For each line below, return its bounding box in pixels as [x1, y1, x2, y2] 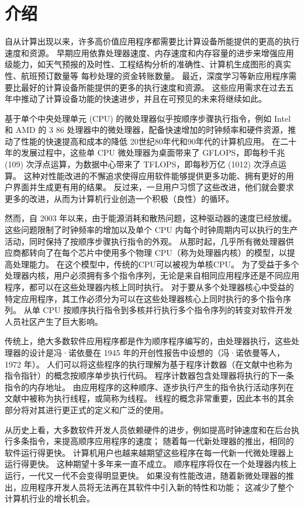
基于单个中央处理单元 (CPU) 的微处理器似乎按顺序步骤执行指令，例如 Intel [5, 112, 291, 124]
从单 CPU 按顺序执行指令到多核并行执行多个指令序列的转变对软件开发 [23, 304, 293, 316]
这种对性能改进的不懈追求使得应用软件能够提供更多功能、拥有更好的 [23, 169, 286, 181]
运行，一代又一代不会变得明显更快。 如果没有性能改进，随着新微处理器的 [5, 469, 286, 481]
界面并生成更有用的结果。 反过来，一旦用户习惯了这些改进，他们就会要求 [12, 181, 294, 193]
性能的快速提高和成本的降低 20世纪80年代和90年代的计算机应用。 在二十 [20, 135, 297, 147]
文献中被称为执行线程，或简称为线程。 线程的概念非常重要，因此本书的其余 [5, 392, 294, 404]
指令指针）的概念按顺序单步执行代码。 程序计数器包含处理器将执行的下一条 [5, 369, 294, 382]
